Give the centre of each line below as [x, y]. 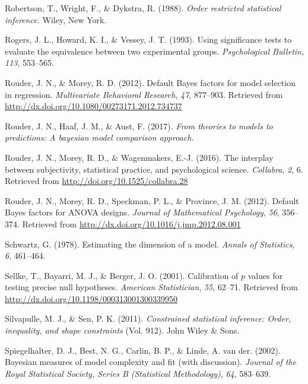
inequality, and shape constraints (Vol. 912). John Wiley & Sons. [122, 330]
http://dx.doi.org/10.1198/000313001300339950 [91, 298]
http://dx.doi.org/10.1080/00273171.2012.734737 [93, 106]
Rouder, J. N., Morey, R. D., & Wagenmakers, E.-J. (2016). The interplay [139, 157]
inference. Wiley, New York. [56, 19]
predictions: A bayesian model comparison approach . [99, 137]
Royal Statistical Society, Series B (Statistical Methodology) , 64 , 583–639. [138, 373]
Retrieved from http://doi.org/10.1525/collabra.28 [96, 181]
